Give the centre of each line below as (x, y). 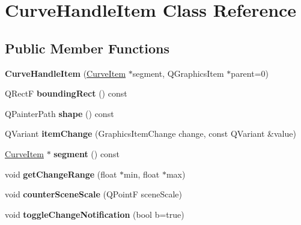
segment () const (87, 153)
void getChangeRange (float (61, 174)
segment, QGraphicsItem (178, 73)
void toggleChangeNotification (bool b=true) (95, 214)
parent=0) (250, 73)
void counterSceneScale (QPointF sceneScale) (94, 194)
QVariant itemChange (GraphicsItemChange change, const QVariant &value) (150, 133)
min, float (142, 174)
